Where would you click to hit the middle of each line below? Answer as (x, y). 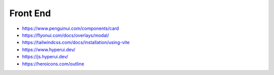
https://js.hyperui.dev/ (45, 57)
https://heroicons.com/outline (53, 64)
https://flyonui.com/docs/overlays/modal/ (65, 35)
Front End (30, 13)
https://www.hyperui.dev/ (49, 49)
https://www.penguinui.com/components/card (71, 28)
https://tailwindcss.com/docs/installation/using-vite (76, 43)
